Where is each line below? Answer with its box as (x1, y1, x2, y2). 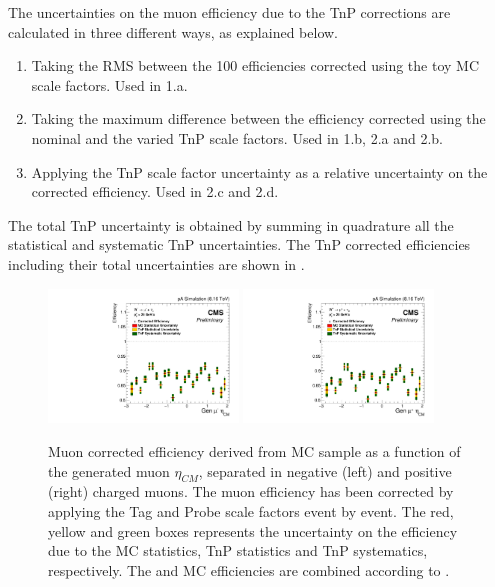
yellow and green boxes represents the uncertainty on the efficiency (48, 520, 458, 541)
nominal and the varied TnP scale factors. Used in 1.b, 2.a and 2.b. (31, 127, 443, 148)
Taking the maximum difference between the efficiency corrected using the (31, 108, 486, 129)
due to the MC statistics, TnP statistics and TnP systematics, (48, 540, 428, 561)
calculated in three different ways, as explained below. (8, 21, 338, 42)
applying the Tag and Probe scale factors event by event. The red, (48, 500, 454, 521)
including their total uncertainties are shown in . (8, 253, 305, 274)
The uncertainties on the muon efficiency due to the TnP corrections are (8, 2, 451, 22)
